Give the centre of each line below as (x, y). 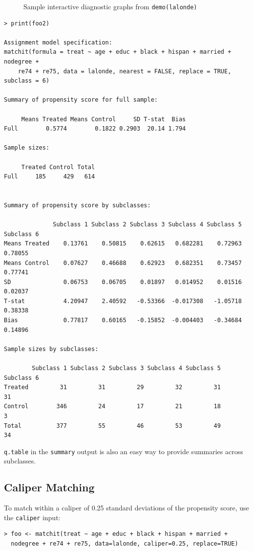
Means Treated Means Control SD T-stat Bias (104, 119)
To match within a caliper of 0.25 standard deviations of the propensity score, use (126, 508)
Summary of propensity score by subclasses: (77, 205)
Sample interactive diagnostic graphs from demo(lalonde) (110, 6)
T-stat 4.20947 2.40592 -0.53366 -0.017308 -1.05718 (123, 301)
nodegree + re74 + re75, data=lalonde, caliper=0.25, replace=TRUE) (125, 544)
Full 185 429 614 (50, 177)
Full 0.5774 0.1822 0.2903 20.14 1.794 (95, 129)
